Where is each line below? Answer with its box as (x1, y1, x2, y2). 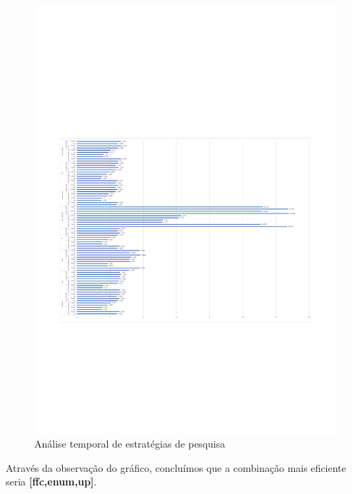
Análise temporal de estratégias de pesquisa (34, 436, 226, 451)
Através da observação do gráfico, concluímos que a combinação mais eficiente (6, 460, 346, 475)
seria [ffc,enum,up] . (6, 474, 97, 489)
